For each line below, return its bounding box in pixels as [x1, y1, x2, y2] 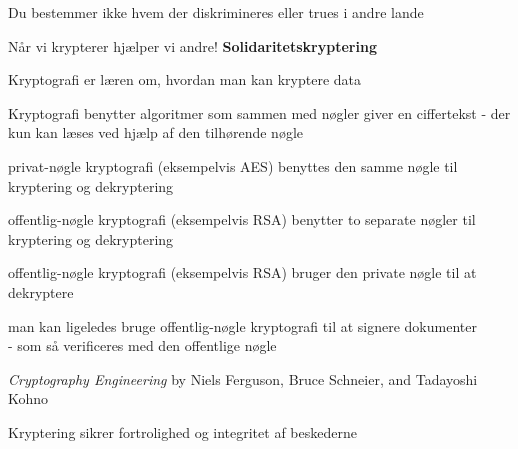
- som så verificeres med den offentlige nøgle [8, 335, 277, 356]
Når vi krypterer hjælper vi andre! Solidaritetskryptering [8, 35, 377, 56]
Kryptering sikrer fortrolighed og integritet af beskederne [8, 421, 357, 442]
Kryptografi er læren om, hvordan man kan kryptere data [8, 69, 362, 90]
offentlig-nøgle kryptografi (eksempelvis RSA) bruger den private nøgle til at [8, 262, 477, 283]
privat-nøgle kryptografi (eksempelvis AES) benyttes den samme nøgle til [8, 155, 458, 176]
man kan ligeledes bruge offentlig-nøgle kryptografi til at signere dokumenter [8, 315, 477, 336]
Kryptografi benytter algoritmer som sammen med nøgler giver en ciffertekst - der [8, 102, 511, 123]
